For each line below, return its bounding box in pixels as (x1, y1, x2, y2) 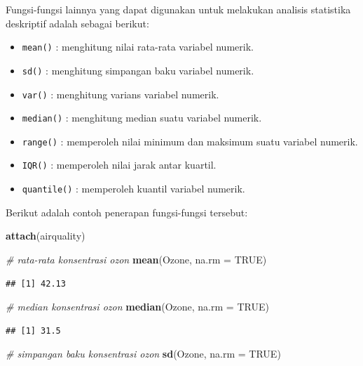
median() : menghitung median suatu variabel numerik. (22, 110, 262, 125)
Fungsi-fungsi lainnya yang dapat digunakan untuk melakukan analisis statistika (6, 2, 351, 16)
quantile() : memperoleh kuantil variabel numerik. (22, 181, 245, 196)
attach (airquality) (6, 228, 85, 243)
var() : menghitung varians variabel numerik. (22, 86, 219, 101)
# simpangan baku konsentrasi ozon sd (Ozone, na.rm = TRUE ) (6, 346, 281, 361)
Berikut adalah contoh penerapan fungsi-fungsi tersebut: (6, 204, 248, 219)
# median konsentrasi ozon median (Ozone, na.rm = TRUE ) (6, 299, 269, 314)
